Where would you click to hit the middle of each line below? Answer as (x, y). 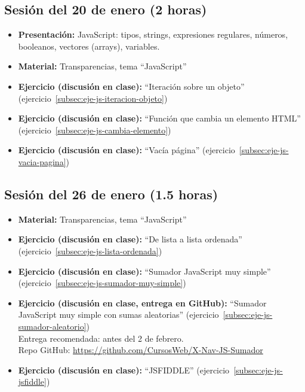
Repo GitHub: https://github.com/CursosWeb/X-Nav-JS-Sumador (141, 350)
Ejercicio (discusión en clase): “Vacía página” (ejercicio (127, 150)
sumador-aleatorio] (52, 326)
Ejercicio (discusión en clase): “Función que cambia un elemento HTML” (159, 118)
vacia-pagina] (42, 161)
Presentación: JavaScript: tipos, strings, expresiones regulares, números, (153, 34)
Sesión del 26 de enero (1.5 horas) (111, 194)
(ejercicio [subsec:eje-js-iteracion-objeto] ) (93, 98)
